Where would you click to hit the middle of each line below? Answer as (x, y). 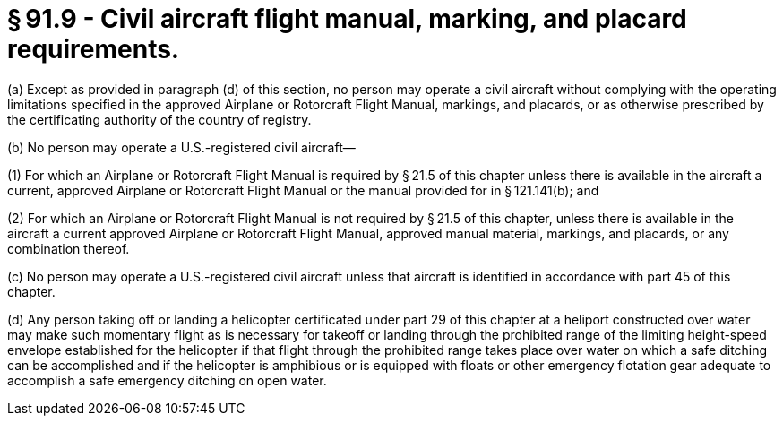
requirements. (94, 49)
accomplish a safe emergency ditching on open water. (167, 380)
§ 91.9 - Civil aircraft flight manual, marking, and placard (347, 19)
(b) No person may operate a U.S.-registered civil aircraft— (181, 147)
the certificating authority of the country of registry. (159, 119)
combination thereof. (69, 248)
